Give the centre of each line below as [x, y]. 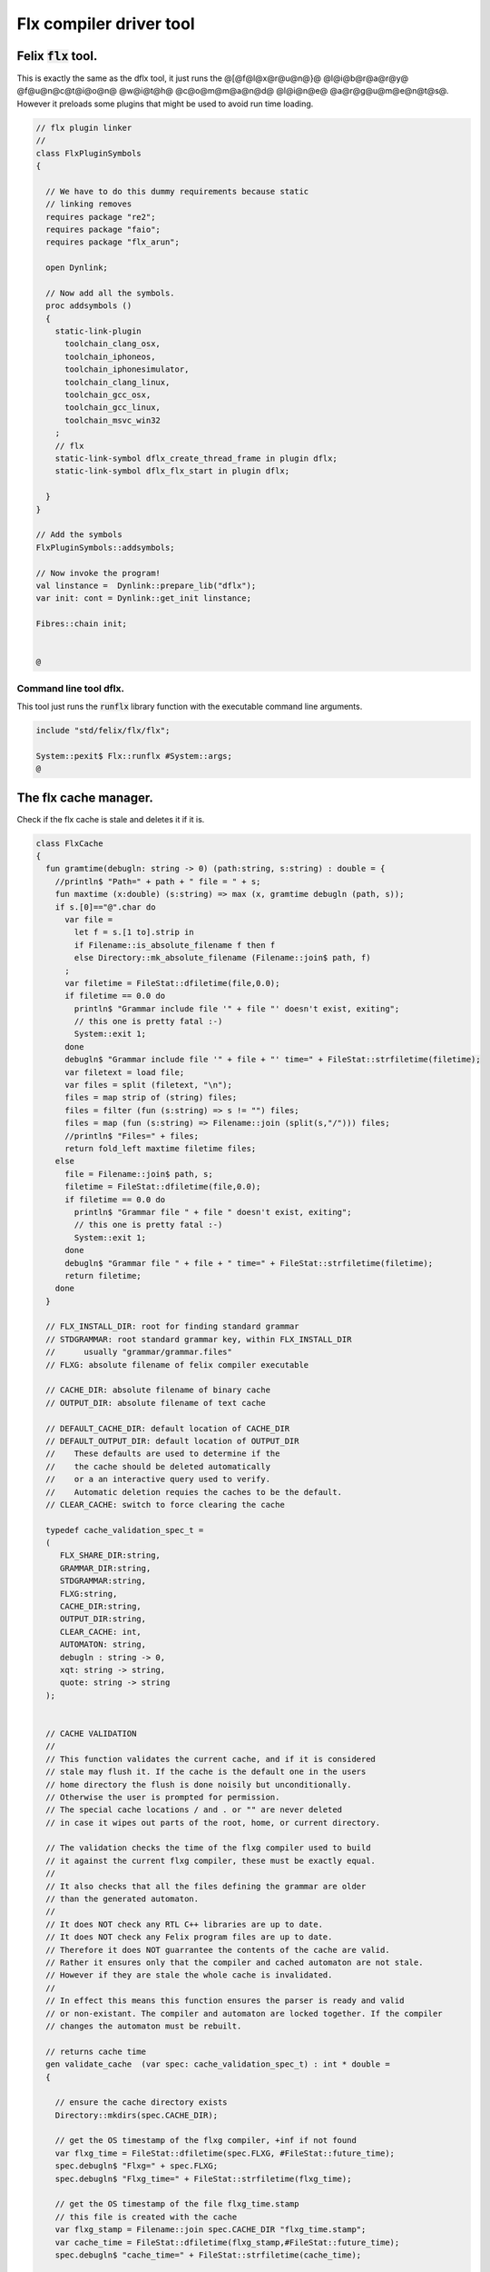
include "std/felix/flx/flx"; [103, 730]
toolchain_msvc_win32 [113, 420]
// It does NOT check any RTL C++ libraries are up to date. [185, 1924]
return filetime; [103, 1276]
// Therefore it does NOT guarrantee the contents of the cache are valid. [218, 1950]
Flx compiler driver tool [106, 24]
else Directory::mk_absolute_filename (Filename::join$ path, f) [222, 958]
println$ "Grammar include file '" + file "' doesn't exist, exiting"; [237, 1008]
